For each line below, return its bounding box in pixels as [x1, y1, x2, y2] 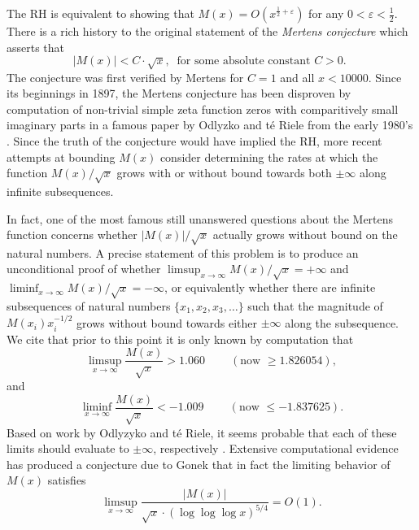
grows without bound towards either [76, 314, 258, 331]
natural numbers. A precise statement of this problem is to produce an [7, 244, 359, 261]
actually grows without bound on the [212, 226, 398, 243]
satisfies [47, 471, 86, 489]
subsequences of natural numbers [7, 297, 171, 314]
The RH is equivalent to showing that [7, 5, 194, 21]
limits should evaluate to [7, 440, 129, 457]
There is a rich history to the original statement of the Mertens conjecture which [7, 23, 408, 39]
